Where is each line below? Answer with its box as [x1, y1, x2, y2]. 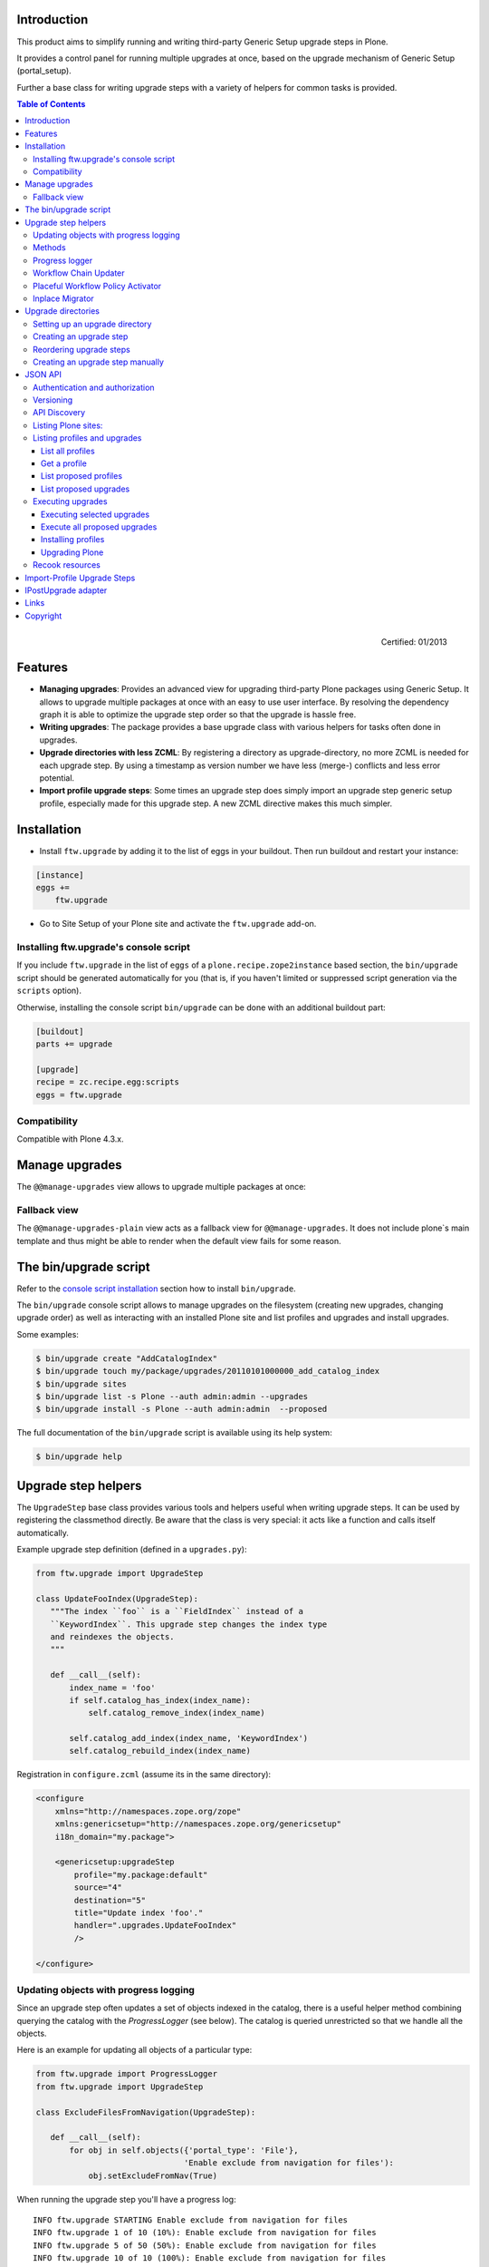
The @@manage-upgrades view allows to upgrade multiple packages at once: [16, 1182, 307, 1192]
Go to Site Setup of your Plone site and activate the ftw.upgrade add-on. [39, 919, 317, 929]
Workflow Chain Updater [33, 268, 126, 278]
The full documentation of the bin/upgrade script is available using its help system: [16, 1427, 332, 1438]
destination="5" [73, 1895, 147, 1905]
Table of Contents [16, 99, 86, 110]
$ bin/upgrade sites [35, 1378, 127, 1389]
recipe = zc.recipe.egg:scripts [35, 1077, 180, 1087]
